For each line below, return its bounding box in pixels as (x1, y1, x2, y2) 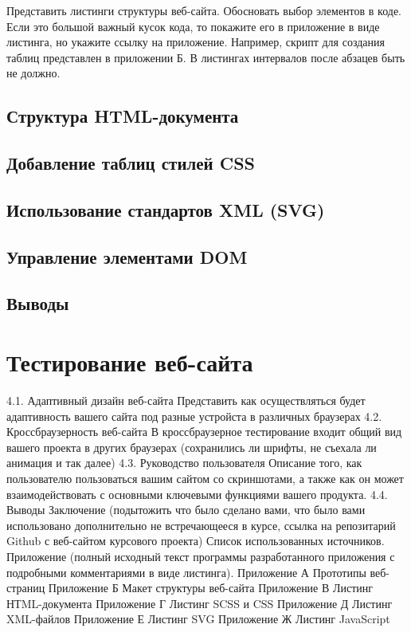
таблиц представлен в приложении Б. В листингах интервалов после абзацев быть (6, 49, 405, 65)
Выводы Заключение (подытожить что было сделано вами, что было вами (6, 501, 366, 518)
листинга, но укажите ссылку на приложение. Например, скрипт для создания (6, 33, 385, 50)
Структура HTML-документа (6, 104, 239, 128)
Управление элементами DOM (6, 244, 248, 269)
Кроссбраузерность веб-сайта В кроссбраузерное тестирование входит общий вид (6, 423, 402, 440)
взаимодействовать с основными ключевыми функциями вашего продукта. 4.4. (6, 485, 388, 502)
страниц (6, 579, 45, 596)
